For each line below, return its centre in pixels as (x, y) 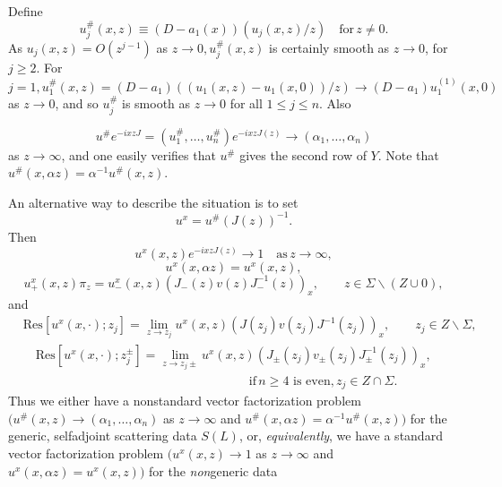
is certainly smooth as (329, 48)
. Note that (408, 154)
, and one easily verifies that (138, 154)
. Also (335, 103)
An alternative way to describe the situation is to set (153, 202)
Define (26, 11)
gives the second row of (303, 154)
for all (246, 103)
